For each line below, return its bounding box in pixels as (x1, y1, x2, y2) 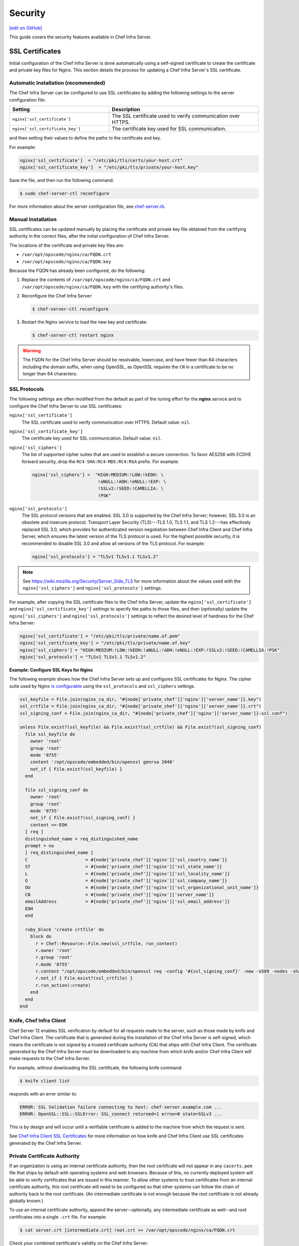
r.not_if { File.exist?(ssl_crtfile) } (35, 975, 133, 981)
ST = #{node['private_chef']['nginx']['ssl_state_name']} (25, 864, 222, 870)
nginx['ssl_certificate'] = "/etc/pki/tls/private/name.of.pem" (19, 633, 180, 639)
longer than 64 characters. (22, 371, 78, 377)
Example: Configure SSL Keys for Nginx (9, 667, 93, 673)
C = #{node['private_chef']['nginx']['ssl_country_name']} (25, 857, 228, 862)
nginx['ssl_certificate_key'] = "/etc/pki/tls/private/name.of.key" (19, 640, 191, 646)
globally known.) (9, 1198, 43, 1204)
